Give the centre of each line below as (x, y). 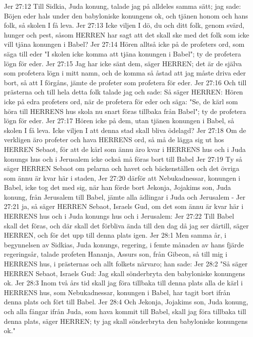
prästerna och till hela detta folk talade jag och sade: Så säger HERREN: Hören (124, 92)
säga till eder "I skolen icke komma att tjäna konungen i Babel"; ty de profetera (123, 53)
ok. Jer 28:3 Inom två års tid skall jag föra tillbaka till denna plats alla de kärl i (123, 283)
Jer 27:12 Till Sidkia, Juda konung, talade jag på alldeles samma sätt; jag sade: (123, 6)
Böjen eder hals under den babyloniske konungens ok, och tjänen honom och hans (126, 15)
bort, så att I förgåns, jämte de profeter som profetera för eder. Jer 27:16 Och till (125, 82)
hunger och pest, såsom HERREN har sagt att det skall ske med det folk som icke (126, 34)
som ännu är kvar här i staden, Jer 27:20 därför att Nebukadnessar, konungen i (122, 178)
